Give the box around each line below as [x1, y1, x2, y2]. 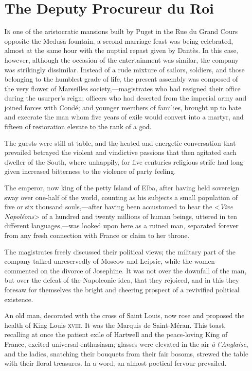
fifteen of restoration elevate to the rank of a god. [4, 121, 152, 132]
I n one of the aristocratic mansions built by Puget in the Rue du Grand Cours [4, 26, 238, 36]
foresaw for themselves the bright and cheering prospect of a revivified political [4, 284, 240, 294]
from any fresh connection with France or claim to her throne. [4, 230, 190, 240]
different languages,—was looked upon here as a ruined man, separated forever [4, 220, 239, 231]
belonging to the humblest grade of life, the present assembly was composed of [4, 74, 238, 84]
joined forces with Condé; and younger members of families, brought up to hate [4, 102, 241, 112]
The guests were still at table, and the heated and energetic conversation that [4, 137, 236, 148]
